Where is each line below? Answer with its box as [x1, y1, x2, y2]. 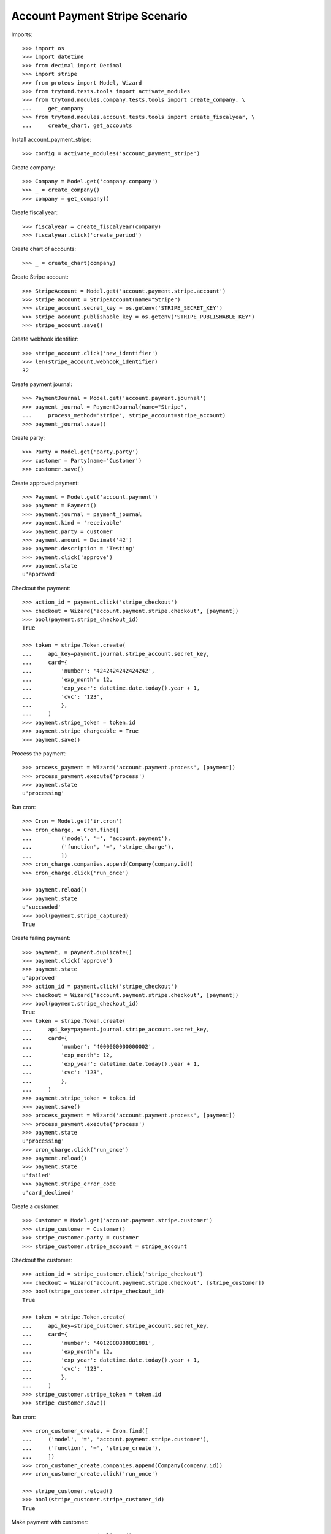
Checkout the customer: [11, 1256, 73, 1263]
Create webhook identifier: [11, 335, 79, 343]
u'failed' [22, 1172, 51, 1179]
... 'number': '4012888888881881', [22, 1339, 155, 1346]
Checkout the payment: [11, 584, 70, 592]
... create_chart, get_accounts [22, 122, 132, 129]
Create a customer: [11, 1203, 60, 1210]
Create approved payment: [11, 479, 79, 487]
